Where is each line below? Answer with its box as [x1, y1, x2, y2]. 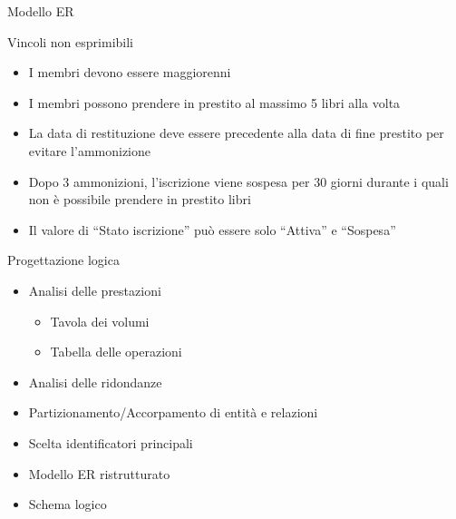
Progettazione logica [7, 250, 120, 269]
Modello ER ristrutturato [28, 464, 170, 483]
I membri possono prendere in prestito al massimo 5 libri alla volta [28, 93, 401, 112]
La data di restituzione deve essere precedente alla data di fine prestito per [28, 123, 444, 142]
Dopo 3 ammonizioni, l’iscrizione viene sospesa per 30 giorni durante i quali [28, 171, 449, 191]
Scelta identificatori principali [28, 433, 193, 452]
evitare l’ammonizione [28, 141, 151, 160]
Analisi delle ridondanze [28, 372, 162, 391]
